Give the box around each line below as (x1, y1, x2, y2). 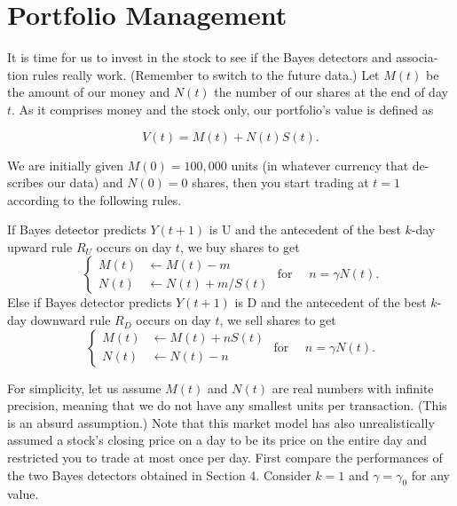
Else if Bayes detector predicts (7, 293, 172, 312)
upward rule (7, 237, 73, 256)
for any (411, 465, 450, 484)
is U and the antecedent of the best (209, 220, 401, 239)
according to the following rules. (7, 190, 182, 209)
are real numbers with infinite (272, 378, 434, 397)
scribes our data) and (7, 173, 123, 192)
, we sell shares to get (219, 311, 336, 329)
